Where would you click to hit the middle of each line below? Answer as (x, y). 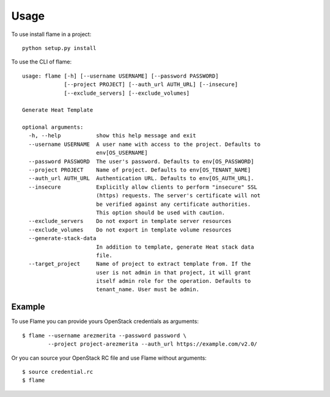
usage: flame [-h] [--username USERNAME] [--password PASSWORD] (121, 76)
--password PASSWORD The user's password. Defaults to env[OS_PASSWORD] (141, 161)
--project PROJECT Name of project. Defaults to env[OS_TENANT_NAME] (140, 170)
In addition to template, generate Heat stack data (175, 247)
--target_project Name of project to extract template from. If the (140, 264)
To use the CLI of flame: (42, 62)
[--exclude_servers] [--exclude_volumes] (127, 93)
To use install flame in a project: (51, 34)
